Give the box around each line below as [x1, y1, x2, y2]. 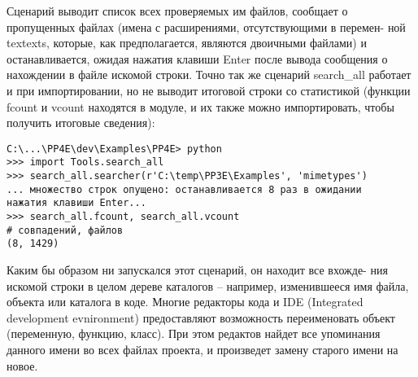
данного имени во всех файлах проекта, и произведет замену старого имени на [7, 340, 398, 357]
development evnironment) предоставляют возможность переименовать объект [7, 309, 395, 326]
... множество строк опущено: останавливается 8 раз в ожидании [7, 183, 362, 195]
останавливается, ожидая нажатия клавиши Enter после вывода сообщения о [7, 50, 388, 67]
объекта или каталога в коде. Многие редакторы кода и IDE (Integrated [7, 293, 364, 310]
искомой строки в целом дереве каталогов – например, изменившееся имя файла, [7, 277, 409, 294]
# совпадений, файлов [7, 224, 124, 236]
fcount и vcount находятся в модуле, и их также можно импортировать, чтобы [7, 98, 394, 115]
